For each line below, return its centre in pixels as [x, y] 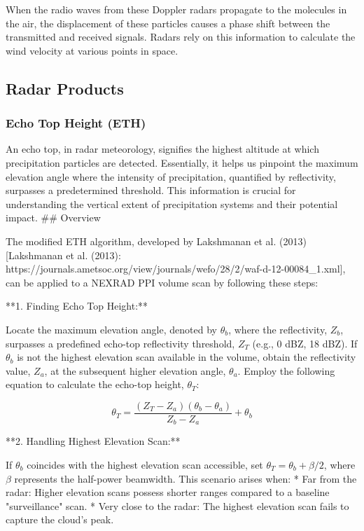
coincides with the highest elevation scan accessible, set [145, 464]
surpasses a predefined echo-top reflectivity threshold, [120, 343]
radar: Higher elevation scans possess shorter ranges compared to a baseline [168, 492]
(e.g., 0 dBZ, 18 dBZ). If [305, 343]
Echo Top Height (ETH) [76, 123]
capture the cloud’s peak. [60, 519]
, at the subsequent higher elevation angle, [135, 370]
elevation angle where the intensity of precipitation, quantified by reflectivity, [171, 176]
